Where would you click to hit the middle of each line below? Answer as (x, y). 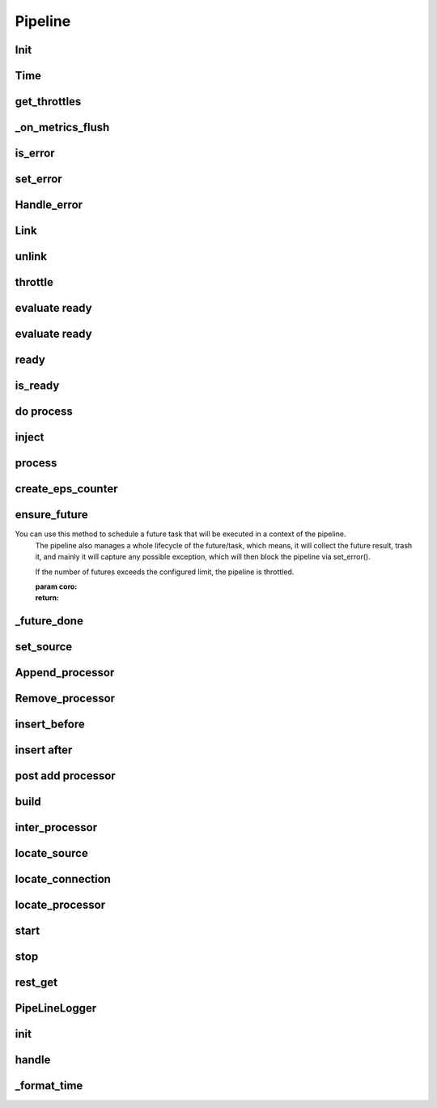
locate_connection (63, 879)
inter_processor (56, 827)
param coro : (56, 586)
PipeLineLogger (56, 1008)
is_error (35, 153)
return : (47, 598)
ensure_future (51, 515)
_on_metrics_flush (62, 128)
